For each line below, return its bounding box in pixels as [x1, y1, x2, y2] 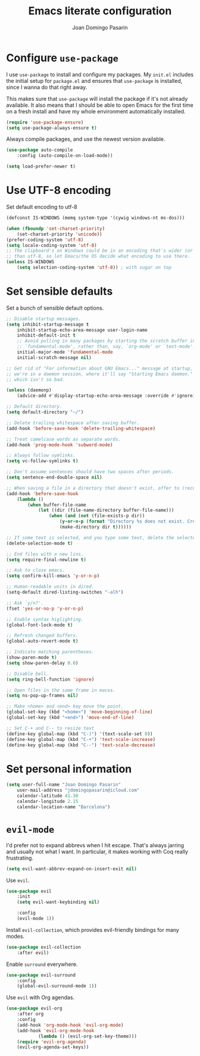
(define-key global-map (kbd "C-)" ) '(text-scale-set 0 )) [6, 731, 153, 737]
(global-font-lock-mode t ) [6, 622, 73, 628]
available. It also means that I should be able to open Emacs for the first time [6, 101, 193, 109]
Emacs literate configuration [28, 4, 172, 18]
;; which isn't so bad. [6, 376, 65, 382]
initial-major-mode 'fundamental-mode [17, 349, 113, 356]
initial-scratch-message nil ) [17, 354, 92, 360]
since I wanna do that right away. [6, 84, 87, 91]
